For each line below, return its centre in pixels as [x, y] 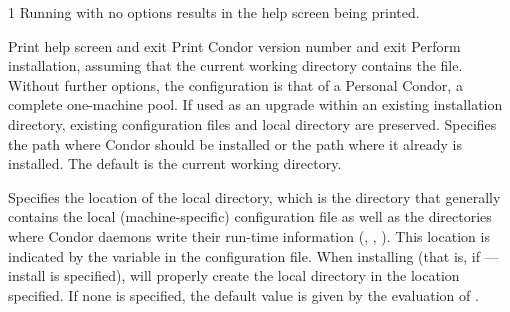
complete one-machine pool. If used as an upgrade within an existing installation [255, 104]
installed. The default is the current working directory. [175, 163]
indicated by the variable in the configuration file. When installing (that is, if [244, 255]
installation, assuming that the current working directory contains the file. [235, 65]
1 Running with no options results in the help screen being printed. [214, 12]
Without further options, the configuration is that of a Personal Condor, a [235, 84]
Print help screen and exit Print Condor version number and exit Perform [234, 45]
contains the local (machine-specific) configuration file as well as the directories [250, 216]
